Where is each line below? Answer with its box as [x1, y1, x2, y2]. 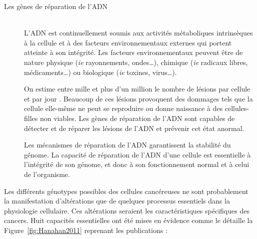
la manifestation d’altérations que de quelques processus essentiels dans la [4, 195, 230, 206]
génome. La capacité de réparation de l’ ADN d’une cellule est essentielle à [24, 149, 251, 159]
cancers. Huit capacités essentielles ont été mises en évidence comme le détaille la [4, 215, 253, 225]
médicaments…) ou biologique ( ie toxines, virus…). [24, 66, 177, 77]
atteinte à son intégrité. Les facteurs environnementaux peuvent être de [24, 47, 243, 57]
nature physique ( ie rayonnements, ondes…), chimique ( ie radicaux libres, [24, 56, 248, 67]
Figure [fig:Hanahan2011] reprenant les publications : [4, 224, 167, 235]
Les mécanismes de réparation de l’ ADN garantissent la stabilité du [24, 139, 231, 150]
